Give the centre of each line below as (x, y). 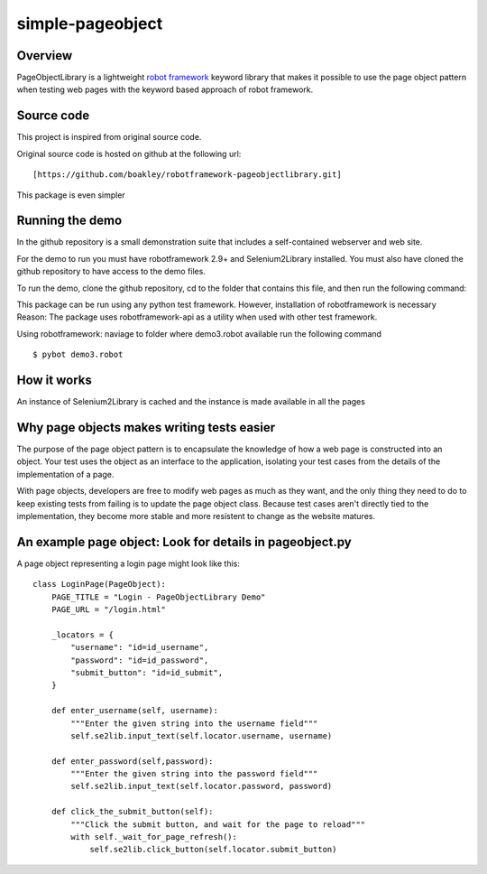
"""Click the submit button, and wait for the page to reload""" (218, 824)
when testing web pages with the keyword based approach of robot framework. (165, 89)
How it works (54, 380)
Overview (45, 56)
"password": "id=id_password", (140, 660)
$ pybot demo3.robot (78, 355)
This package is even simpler (71, 195)
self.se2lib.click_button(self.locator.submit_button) (213, 850)
